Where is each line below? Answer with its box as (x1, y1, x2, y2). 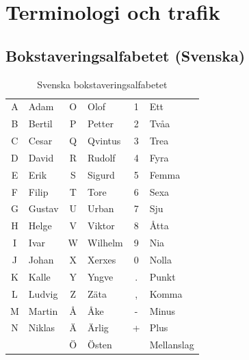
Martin (28, 303, 58, 318)
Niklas (28, 320, 55, 335)
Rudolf (88, 150, 116, 164)
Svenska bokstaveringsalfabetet (37, 77, 168, 91)
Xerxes (88, 253, 116, 267)
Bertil (28, 116, 53, 131)
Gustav (28, 201, 59, 216)
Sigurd (88, 167, 115, 181)
